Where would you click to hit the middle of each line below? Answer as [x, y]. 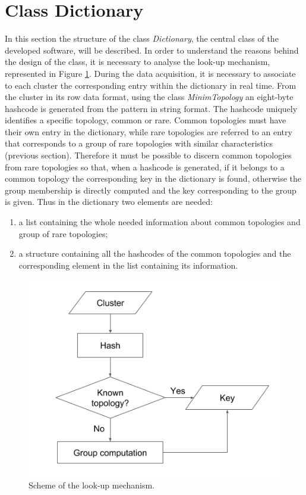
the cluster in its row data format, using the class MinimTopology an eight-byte [149, 97]
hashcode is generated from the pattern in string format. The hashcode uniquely [151, 108]
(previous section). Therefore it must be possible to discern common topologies [148, 155]
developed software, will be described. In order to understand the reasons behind [152, 50]
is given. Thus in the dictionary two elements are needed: [109, 202]
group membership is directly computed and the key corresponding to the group [151, 190]
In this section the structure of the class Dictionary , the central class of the [142, 38]
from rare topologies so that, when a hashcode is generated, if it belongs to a [145, 166]
